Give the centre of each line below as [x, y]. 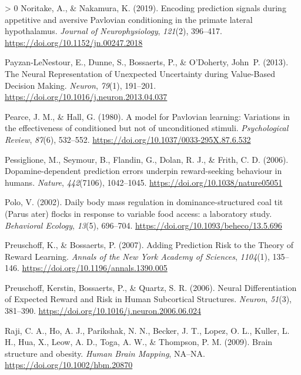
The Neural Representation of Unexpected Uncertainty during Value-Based [140, 73]
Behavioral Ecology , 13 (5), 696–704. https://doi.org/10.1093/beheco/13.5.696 [143, 225]
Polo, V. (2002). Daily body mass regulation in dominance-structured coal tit [144, 202]
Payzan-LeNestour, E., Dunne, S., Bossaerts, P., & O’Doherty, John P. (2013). [147, 62]
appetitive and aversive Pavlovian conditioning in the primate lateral [129, 19]
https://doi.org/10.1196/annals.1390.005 [95, 268]
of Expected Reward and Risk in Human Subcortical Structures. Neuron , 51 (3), [148, 299]
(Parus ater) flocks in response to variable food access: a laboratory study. [138, 213]
